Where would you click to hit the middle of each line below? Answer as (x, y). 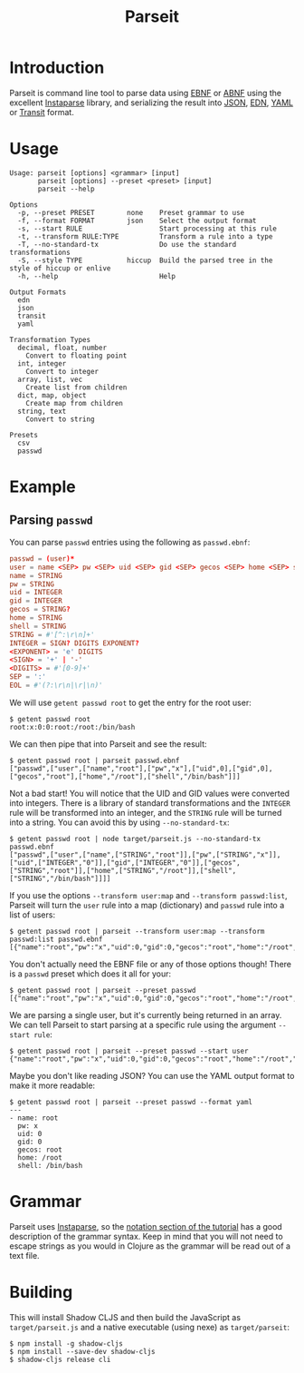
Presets (24, 435)
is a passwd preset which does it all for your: (90, 974)
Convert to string (60, 419)
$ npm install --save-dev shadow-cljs (82, 1351)
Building (41, 1292)
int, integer (42, 363)
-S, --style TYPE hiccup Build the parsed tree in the (145, 260)
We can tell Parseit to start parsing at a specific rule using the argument (143, 1025)
